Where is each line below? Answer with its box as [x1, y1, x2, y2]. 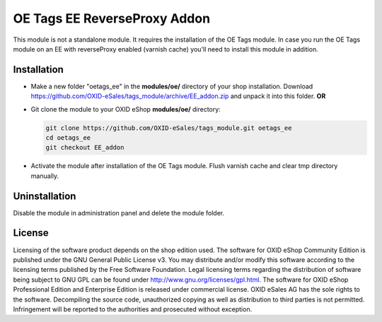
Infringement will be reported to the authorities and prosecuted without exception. [13, 304, 253, 314]
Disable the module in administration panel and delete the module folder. [13, 208, 225, 217]
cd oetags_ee [45, 134, 91, 141]
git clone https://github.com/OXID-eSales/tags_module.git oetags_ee [45, 124, 292, 132]
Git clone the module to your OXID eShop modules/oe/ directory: [30, 105, 221, 113]
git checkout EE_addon [45, 143, 125, 152]
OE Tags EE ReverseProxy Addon [13, 11, 211, 26]
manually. [30, 172, 59, 180]
